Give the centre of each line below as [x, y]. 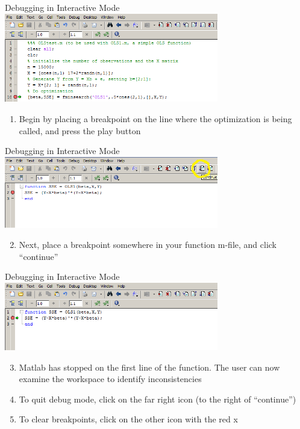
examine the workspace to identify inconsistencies [110, 379]
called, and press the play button [80, 130]
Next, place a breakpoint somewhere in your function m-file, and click [148, 245]
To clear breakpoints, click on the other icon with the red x [128, 419]
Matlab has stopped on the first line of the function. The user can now [149, 367]
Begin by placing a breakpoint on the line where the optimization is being [155, 119]
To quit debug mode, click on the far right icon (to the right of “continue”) [158, 399]
